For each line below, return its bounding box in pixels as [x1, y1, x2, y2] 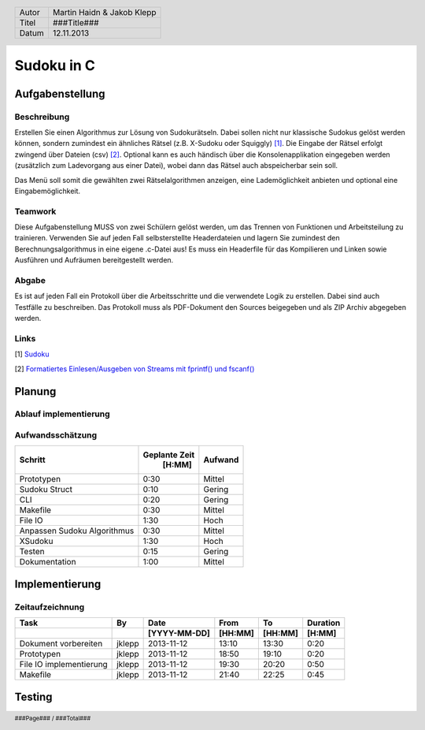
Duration [307, 617, 341, 628]
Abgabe [14, 275, 46, 285]
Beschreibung [14, 111, 70, 122]
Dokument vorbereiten [19, 639, 103, 650]
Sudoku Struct [19, 484, 72, 495]
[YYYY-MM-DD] [148, 628, 210, 639]
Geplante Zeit [142, 449, 195, 460]
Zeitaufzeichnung [14, 602, 85, 613]
